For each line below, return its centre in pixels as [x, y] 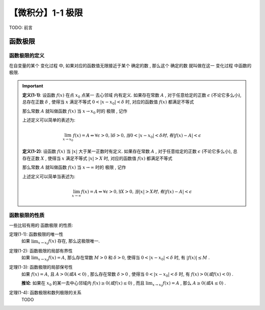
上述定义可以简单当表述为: [49, 176]
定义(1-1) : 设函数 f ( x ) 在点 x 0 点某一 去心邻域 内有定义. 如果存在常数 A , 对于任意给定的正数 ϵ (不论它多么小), [132, 96]
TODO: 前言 [21, 28]
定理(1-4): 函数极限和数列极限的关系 [45, 293]
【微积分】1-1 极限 [46, 13]
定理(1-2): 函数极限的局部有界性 [41, 251]
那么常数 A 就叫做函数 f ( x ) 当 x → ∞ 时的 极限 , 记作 [74, 168]
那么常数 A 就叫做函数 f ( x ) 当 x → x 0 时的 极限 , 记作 [75, 112]
